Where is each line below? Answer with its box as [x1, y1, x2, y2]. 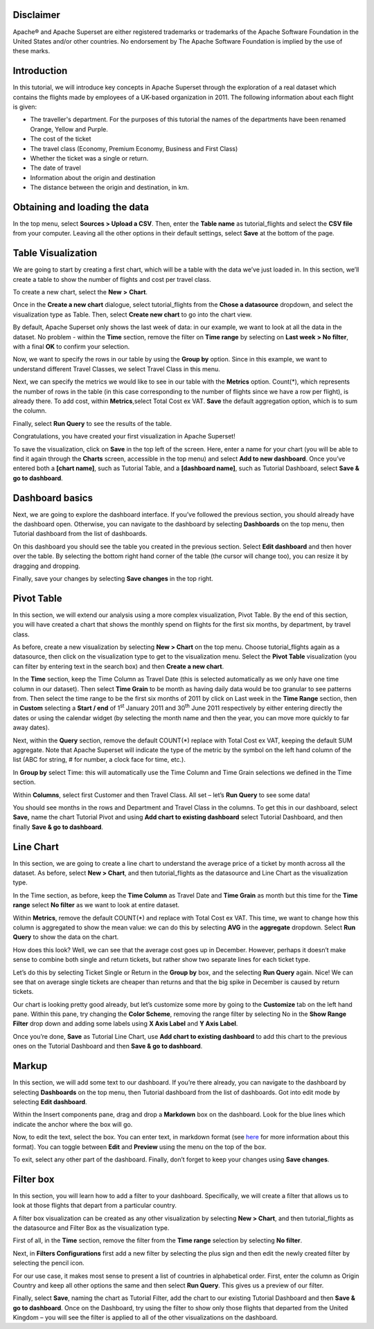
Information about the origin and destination [30, 173, 156, 181]
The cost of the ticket [30, 135, 91, 143]
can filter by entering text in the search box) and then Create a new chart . [12, 662, 224, 670]
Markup [12, 1060, 48, 1072]
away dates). [12, 724, 50, 732]
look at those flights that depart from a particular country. [12, 1202, 177, 1210]
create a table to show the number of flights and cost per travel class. [12, 275, 211, 283]
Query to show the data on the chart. [12, 933, 119, 941]
